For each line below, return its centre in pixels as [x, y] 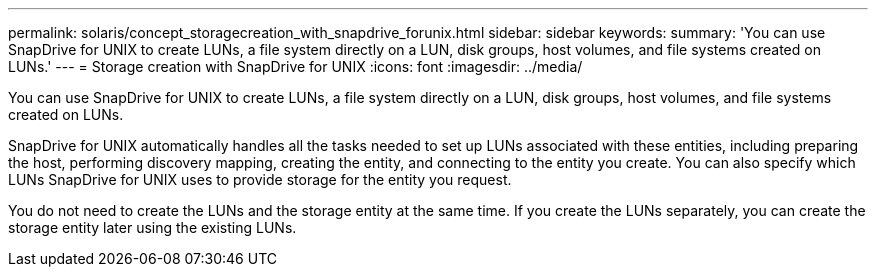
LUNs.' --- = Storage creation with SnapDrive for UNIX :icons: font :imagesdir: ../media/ [295, 66]
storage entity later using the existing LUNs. [152, 227]
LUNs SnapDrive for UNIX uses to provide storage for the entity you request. [260, 179]
